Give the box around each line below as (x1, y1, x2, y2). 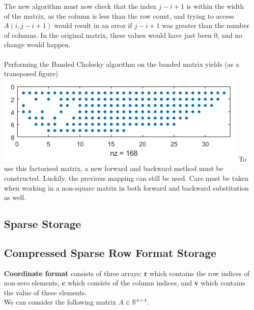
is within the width (186, 1, 244, 11)
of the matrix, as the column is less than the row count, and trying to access (4, 10, 234, 21)
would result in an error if (54, 20, 132, 30)
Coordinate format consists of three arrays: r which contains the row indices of (4, 268, 250, 278)
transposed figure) (4, 68, 58, 79)
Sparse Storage (4, 216, 81, 231)
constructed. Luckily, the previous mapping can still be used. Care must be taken (4, 172, 249, 183)
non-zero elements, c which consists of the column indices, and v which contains (4, 278, 245, 288)
